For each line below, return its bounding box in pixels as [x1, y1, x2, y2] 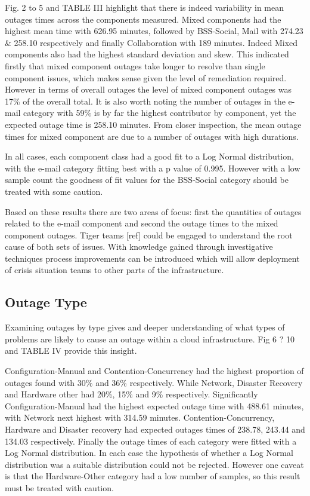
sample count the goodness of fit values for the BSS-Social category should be [5, 173, 289, 186]
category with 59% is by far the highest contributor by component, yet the [23, 106, 296, 119]
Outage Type [5, 293, 87, 311]
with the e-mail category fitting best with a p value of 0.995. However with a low [5, 161, 300, 174]
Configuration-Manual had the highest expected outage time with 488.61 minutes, [5, 399, 304, 412]
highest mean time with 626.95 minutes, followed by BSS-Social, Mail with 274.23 [5, 25, 303, 37]
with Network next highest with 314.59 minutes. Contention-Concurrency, [5, 411, 275, 424]
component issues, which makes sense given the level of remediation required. [5, 71, 287, 84]
